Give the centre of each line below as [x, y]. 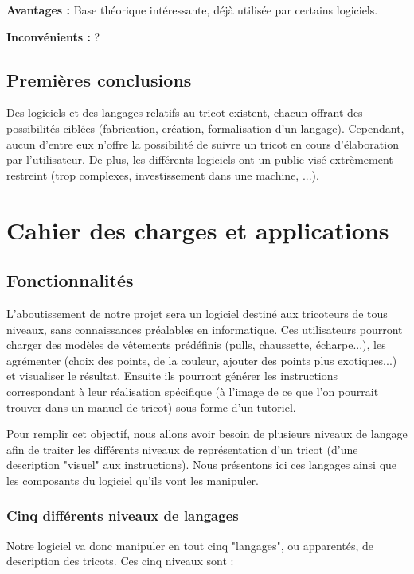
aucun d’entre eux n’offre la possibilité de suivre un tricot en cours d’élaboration [203, 143]
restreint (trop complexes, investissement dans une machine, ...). [163, 175]
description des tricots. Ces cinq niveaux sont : [120, 561]
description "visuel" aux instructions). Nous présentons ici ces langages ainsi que [202, 465]
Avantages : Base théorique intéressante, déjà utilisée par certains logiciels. [192, 10]
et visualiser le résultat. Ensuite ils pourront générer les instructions [172, 376]
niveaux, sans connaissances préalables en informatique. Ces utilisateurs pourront [205, 329]
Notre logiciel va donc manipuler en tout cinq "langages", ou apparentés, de [190, 545]
